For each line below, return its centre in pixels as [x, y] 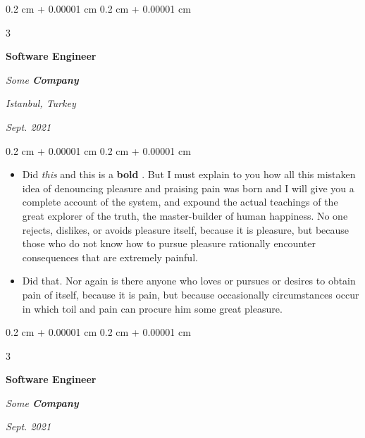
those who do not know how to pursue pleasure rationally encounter [169, 243]
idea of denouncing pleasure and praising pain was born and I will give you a [188, 188]
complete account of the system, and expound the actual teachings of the [180, 202]
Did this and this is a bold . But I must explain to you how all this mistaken [189, 174]
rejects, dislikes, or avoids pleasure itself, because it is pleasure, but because [186, 229]
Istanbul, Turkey [41, 103]
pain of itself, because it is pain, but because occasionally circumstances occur [191, 294]
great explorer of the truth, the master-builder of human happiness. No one [185, 215]
